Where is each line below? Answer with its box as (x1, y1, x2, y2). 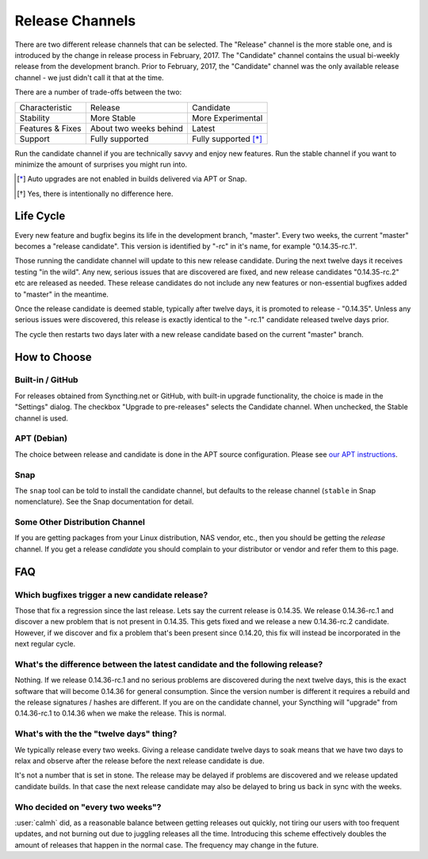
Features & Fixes (19, 123, 82, 134)
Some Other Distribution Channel (14, 516, 146, 527)
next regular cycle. (14, 639, 75, 649)
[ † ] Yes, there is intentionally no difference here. (17, 189, 174, 198)
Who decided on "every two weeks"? (14, 801, 162, 812)
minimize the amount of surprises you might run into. (14, 159, 188, 169)
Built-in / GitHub (14, 374, 78, 385)
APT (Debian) (14, 433, 67, 444)
